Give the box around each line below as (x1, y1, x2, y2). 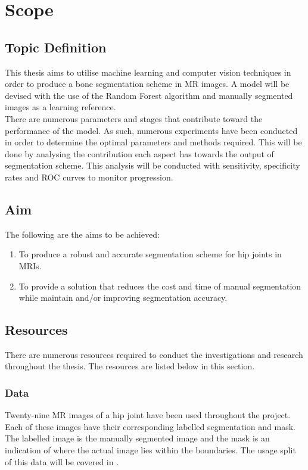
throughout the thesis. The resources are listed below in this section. (5, 360, 255, 372)
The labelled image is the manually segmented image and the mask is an (5, 432, 270, 444)
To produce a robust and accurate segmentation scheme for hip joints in (18, 248, 282, 260)
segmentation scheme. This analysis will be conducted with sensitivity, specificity (5, 159, 300, 172)
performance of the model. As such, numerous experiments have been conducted (5, 124, 298, 136)
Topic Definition (5, 38, 107, 56)
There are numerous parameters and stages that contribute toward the (5, 112, 263, 124)
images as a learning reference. (5, 101, 116, 113)
